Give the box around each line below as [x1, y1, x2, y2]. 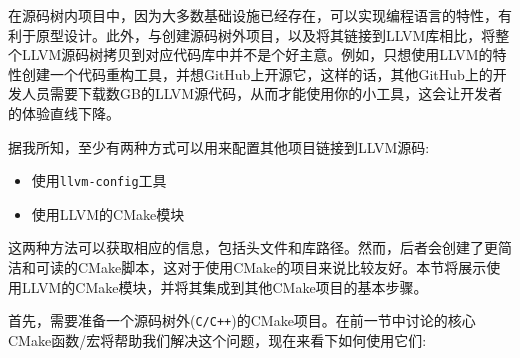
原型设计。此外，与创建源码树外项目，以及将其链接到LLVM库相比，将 [35, 24, 496, 45]
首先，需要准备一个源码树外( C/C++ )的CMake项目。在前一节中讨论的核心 [8, 310, 476, 331]
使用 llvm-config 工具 [31, 170, 167, 191]
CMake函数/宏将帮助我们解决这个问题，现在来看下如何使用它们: [8, 329, 427, 350]
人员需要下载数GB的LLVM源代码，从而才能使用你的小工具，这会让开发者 [21, 83, 503, 104]
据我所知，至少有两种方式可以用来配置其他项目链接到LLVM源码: [8, 136, 430, 157]
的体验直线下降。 [8, 102, 120, 123]
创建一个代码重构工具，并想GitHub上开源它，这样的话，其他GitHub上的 [21, 63, 493, 84]
